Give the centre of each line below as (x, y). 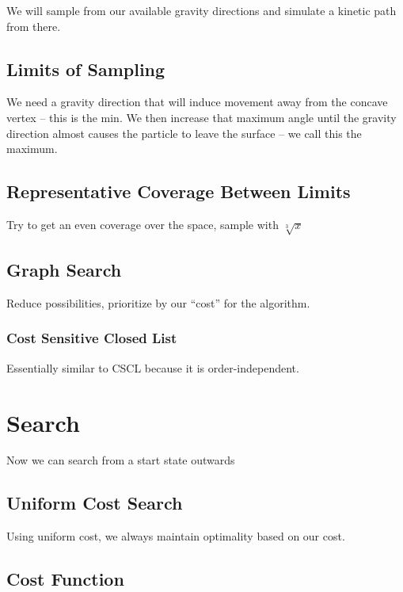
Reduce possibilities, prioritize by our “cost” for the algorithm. (158, 302)
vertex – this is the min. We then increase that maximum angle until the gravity (201, 117)
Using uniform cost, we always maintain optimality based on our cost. (176, 536)
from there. (34, 26)
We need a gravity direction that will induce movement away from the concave (197, 102)
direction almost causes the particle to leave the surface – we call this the (184, 133)
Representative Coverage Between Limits (179, 191)
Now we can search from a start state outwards (121, 460)
